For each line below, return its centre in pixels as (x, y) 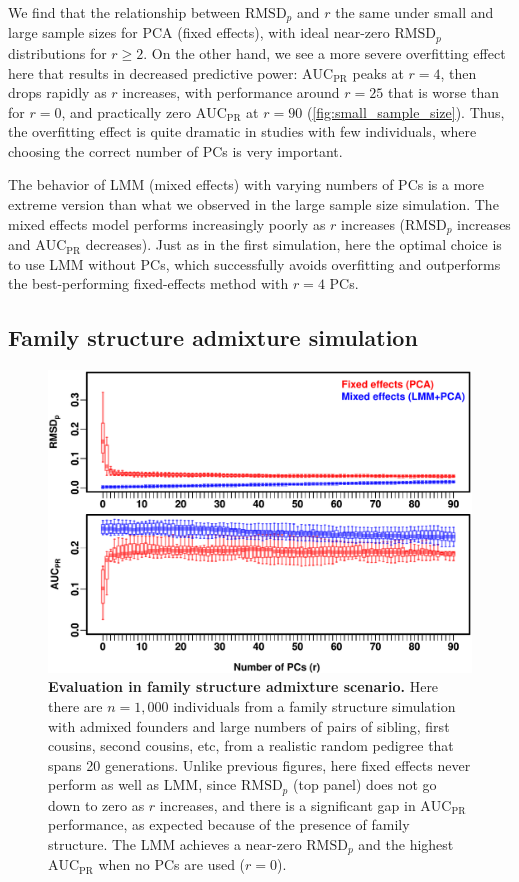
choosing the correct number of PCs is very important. (175, 150)
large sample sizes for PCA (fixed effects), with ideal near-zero (199, 32)
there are (75, 705)
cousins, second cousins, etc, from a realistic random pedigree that (251, 745)
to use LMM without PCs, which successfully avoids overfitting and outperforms (254, 263)
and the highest (406, 843)
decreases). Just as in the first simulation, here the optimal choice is (293, 244)
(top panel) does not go (364, 784)
